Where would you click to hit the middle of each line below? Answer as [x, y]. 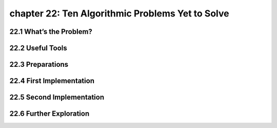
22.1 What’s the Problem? [51, 32]
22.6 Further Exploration [50, 114]
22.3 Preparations [39, 65]
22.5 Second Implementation [57, 97]
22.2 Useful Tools [38, 48]
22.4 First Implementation [52, 81]
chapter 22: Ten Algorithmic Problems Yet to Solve [119, 13]
